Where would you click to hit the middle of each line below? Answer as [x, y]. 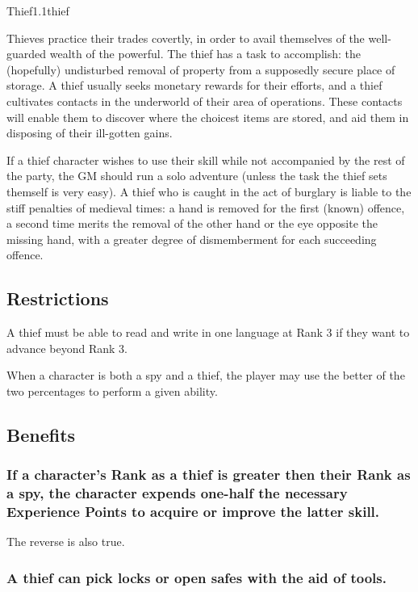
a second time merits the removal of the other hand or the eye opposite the [192, 223]
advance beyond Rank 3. [67, 348]
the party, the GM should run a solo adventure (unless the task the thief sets [197, 176]
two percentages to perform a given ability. [112, 390]
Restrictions [58, 298]
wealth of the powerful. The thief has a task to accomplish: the [205, 54]
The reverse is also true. [66, 542]
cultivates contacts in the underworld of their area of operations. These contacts [205, 101]
